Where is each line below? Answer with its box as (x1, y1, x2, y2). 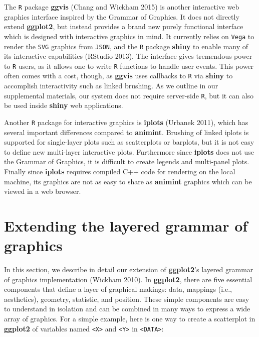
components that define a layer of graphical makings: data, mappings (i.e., (4, 284, 232, 294)
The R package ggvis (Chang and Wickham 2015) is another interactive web (4, 2, 239, 12)
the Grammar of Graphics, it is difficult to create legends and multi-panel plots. (4, 156, 249, 167)
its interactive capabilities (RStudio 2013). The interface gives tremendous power (4, 51, 252, 61)
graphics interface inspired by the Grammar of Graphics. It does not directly (4, 11, 239, 22)
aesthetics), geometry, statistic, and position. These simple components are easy (4, 293, 249, 304)
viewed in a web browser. (4, 186, 81, 196)
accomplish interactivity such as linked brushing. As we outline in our (4, 80, 218, 91)
